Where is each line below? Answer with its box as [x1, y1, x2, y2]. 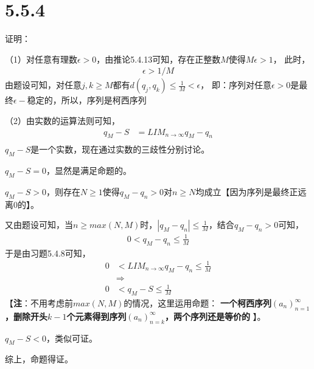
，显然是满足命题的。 [46, 164, 131, 177]
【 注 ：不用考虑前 [5, 297, 73, 309]
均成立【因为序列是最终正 [195, 185, 298, 198]
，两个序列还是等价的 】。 [164, 309, 266, 322]
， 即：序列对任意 [200, 78, 271, 91]
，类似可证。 [46, 331, 97, 344]
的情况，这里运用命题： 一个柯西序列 [124, 297, 271, 309]
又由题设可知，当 [5, 218, 73, 231]
